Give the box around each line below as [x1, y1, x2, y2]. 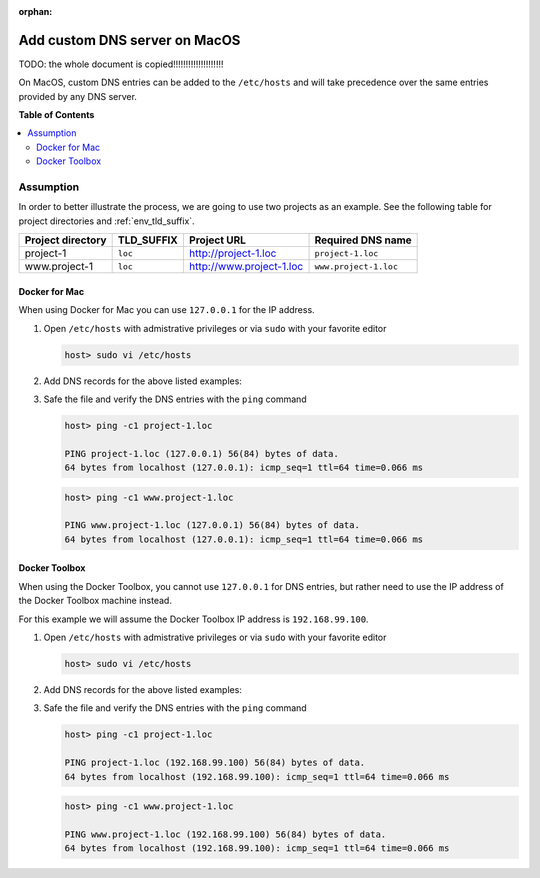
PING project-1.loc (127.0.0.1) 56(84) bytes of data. [64, 448, 339, 459]
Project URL [188, 233, 247, 247]
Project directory [24, 233, 107, 247]
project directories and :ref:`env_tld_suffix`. [18, 215, 195, 227]
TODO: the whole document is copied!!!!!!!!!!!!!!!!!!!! [18, 58, 224, 70]
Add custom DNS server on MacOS [18, 31, 241, 49]
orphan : [18, 6, 53, 17]
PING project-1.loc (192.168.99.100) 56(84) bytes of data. [64, 757, 366, 769]
